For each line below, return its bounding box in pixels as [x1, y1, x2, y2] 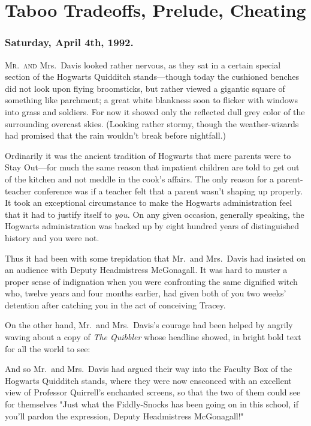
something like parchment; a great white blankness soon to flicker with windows [5, 94, 298, 106]
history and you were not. [5, 231, 99, 244]
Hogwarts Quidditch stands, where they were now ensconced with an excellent [5, 374, 292, 386]
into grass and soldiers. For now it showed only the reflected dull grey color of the [5, 105, 305, 118]
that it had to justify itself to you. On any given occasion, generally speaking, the [5, 208, 304, 220]
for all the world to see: [5, 342, 90, 355]
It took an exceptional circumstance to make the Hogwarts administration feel [5, 196, 292, 209]
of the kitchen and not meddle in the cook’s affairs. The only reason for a [5, 172, 274, 185]
